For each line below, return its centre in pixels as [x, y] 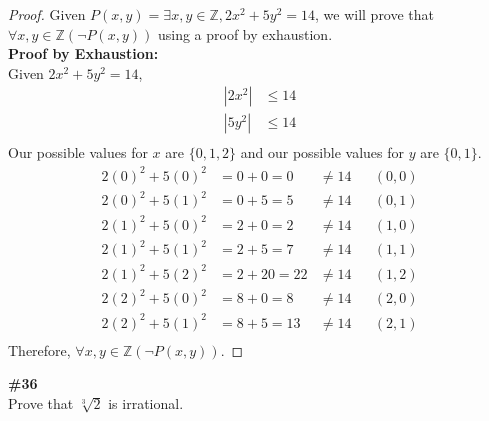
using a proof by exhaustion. [245, 33]
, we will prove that [375, 14]
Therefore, [39, 349]
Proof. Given [47, 14]
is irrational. [146, 403]
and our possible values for [322, 152]
